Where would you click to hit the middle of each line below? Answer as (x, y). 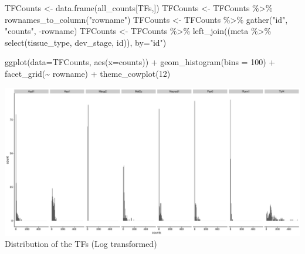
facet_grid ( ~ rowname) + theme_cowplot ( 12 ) (88, 73)
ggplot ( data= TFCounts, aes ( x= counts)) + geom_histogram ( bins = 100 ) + (140, 62)
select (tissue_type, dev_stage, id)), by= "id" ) (86, 42)
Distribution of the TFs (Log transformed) (81, 244)
